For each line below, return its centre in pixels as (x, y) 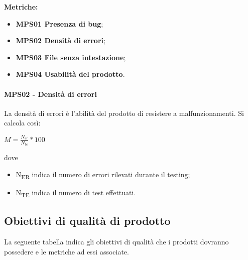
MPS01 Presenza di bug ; (59, 23)
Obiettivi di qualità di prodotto (87, 221)
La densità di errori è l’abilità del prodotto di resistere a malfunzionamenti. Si (124, 113)
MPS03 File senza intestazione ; (71, 57)
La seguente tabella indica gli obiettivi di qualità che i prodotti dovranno (116, 242)
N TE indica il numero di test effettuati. (76, 193)
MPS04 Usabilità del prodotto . (70, 74)
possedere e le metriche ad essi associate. (67, 251)
